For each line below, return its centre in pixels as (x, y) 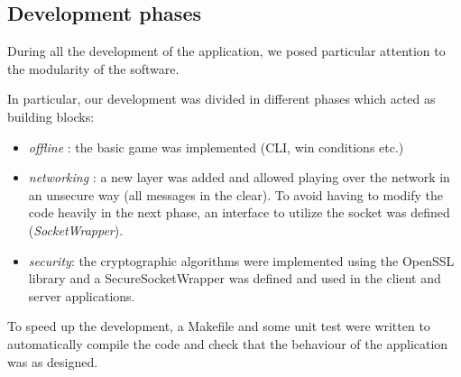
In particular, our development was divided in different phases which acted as (221, 99)
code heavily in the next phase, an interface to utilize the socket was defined (239, 212)
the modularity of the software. (93, 68)
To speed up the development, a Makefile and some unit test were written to (219, 326)
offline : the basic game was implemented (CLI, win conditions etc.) (216, 147)
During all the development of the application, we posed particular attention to (226, 51)
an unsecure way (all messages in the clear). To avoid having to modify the (236, 194)
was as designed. (53, 361)
